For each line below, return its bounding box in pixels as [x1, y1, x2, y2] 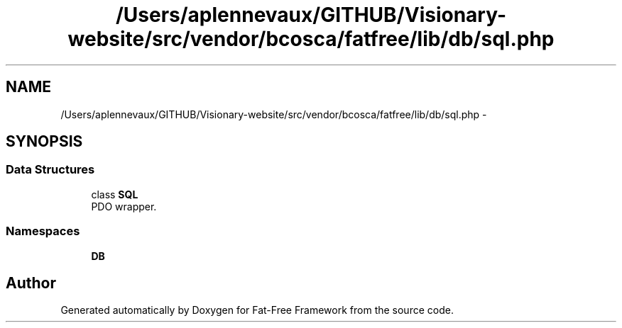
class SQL [91, 188, 138, 200]
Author [6, 273, 56, 292]
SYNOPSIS [6, 132, 83, 151]
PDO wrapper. [91, 200, 157, 213]
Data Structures [6, 162, 95, 177]
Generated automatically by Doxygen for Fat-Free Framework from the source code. [60, 304, 454, 317]
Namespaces [6, 224, 80, 239]
